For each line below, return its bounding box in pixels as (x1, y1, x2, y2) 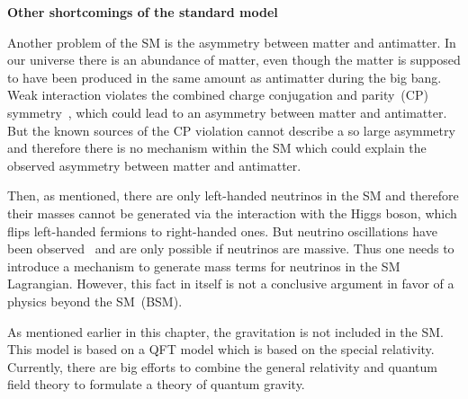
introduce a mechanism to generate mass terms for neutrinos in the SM (7, 256, 400, 275)
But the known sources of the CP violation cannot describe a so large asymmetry (7, 120, 455, 139)
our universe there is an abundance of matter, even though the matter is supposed (7, 50, 461, 69)
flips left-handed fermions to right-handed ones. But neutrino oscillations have (7, 221, 437, 240)
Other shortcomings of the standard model (7, 3, 278, 21)
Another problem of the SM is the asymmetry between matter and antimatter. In (7, 32, 456, 51)
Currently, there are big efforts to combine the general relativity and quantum (7, 357, 437, 376)
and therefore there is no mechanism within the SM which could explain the (7, 138, 427, 157)
